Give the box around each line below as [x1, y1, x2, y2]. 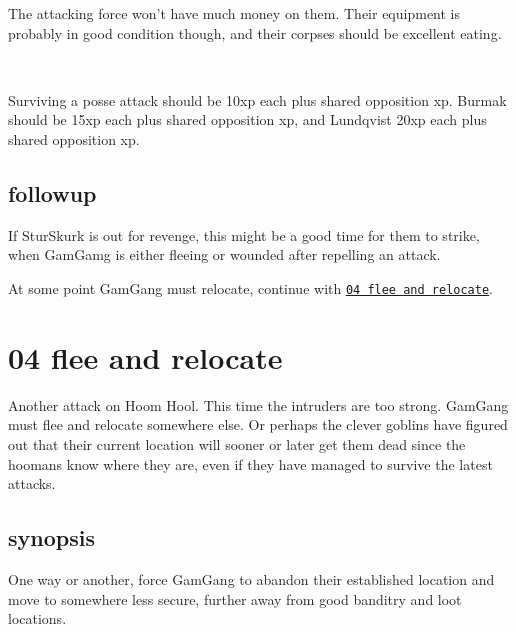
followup [8, 177, 97, 208]
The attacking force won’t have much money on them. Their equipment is [8, 3, 461, 23]
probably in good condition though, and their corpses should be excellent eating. [8, 22, 502, 43]
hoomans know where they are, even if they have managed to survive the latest [8, 453, 493, 474]
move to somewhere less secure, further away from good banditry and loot [8, 588, 462, 609]
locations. [8, 608, 67, 629]
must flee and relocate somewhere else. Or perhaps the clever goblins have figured [8, 414, 508, 435]
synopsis [8, 522, 95, 553]
